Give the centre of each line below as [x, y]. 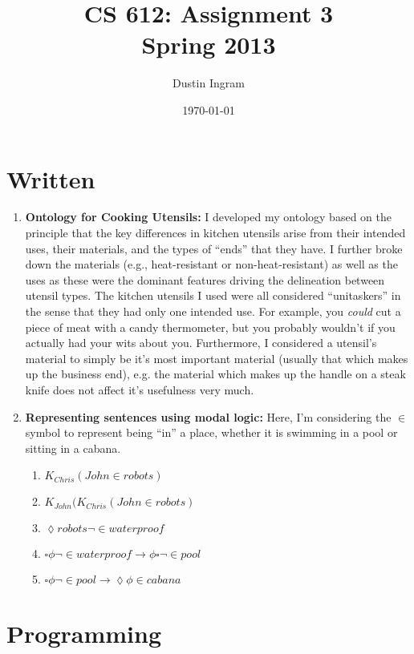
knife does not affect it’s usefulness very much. [140, 389]
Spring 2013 [209, 44]
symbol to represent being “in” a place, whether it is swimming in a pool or [211, 432]
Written [51, 178]
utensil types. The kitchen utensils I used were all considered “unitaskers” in [213, 295]
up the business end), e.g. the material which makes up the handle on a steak [215, 374]
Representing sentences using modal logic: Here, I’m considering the [208, 416]
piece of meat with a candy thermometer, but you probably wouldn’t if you [210, 327]
